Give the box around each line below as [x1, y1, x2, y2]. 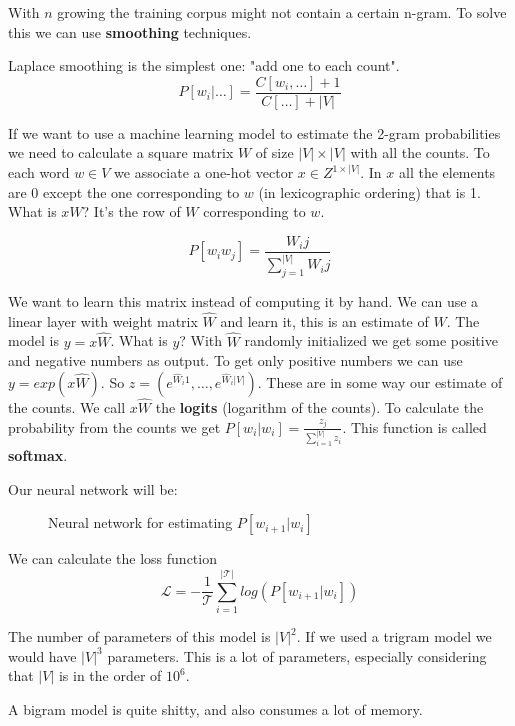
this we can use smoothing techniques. [8, 21, 252, 42]
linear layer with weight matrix [8, 310, 198, 331]
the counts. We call [8, 396, 126, 417]
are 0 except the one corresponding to [8, 181, 240, 202]
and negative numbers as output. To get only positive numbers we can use [8, 350, 463, 371]
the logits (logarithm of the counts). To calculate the [155, 396, 484, 417]
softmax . [8, 445, 68, 466]
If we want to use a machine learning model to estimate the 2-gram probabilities [8, 122, 501, 143]
